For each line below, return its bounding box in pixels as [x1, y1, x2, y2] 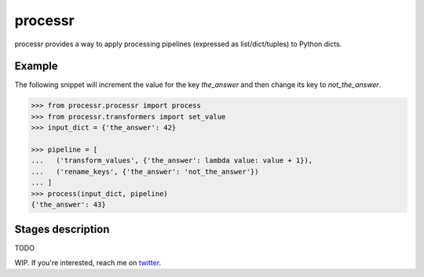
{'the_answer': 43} [31, 200, 106, 209]
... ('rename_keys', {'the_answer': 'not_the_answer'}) [31, 167, 259, 176]
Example [14, 60, 58, 73]
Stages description [14, 223, 110, 236]
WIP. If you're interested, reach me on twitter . [14, 257, 162, 267]
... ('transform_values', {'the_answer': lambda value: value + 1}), [31, 156, 313, 165]
